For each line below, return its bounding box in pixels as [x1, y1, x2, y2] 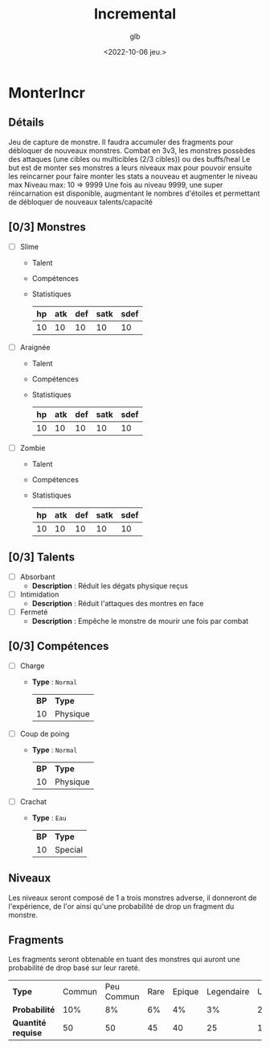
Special [55, 844, 83, 855]
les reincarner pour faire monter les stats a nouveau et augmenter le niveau [8, 171, 258, 181]
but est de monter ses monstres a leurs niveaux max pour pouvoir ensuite [8, 163, 252, 172]
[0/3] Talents [8, 551, 75, 564]
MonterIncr [8, 84, 86, 101]
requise [12, 1027, 43, 1039]
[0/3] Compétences [8, 639, 109, 653]
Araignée [19, 342, 51, 352]
